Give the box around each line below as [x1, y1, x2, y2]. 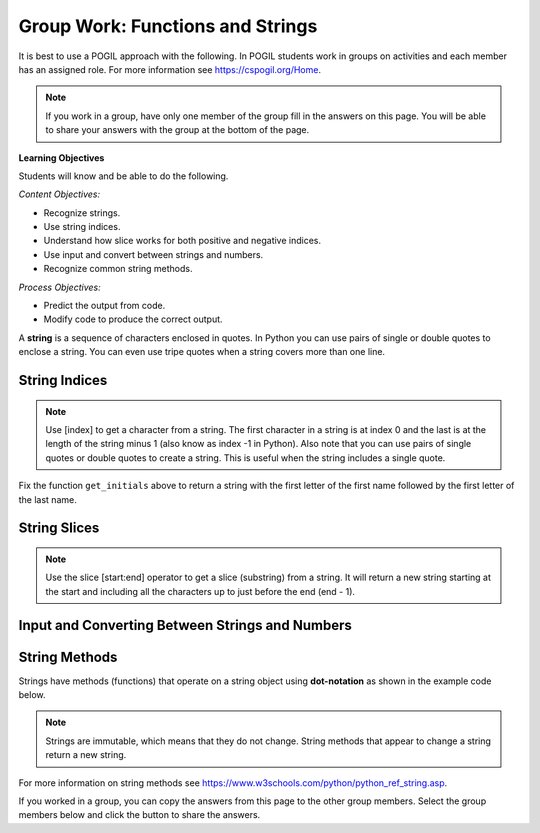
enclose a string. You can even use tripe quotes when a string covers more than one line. [18, 346, 385, 358]
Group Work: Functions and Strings [18, 15, 318, 37]
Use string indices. [43, 221, 121, 233]
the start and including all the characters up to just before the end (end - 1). [45, 585, 355, 597]
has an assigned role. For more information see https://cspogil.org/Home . [18, 63, 322, 75]
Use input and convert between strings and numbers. [43, 248, 264, 260]
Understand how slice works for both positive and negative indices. [43, 235, 322, 247]
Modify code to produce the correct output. [43, 313, 224, 325]
